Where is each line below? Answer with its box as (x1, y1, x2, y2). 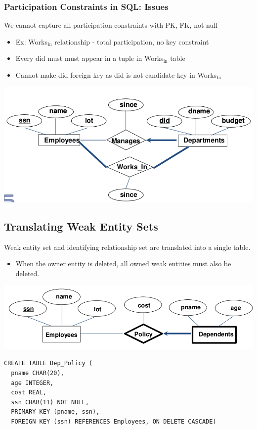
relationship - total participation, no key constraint (54, 36, 209, 47)
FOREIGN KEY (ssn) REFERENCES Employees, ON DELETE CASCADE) (11, 418, 216, 425)
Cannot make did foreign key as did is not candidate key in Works (15, 70, 217, 80)
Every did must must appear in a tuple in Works (15, 53, 164, 63)
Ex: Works (15, 36, 47, 47)
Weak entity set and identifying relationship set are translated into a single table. (4, 241, 251, 252)
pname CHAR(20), (11, 369, 64, 377)
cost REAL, (11, 389, 46, 396)
